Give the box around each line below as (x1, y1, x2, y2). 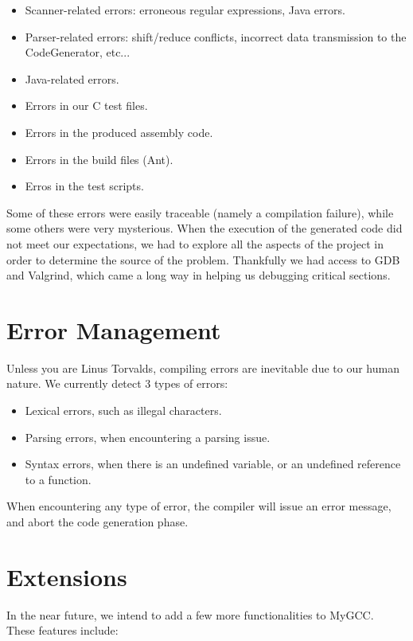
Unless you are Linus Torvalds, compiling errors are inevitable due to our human (6, 359, 399, 376)
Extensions (6, 560, 127, 592)
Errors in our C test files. (25, 97, 148, 114)
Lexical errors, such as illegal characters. (25, 402, 222, 419)
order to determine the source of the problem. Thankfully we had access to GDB (6, 251, 400, 268)
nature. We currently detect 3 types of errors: (6, 375, 228, 392)
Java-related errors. (25, 70, 119, 87)
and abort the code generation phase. (6, 514, 189, 530)
